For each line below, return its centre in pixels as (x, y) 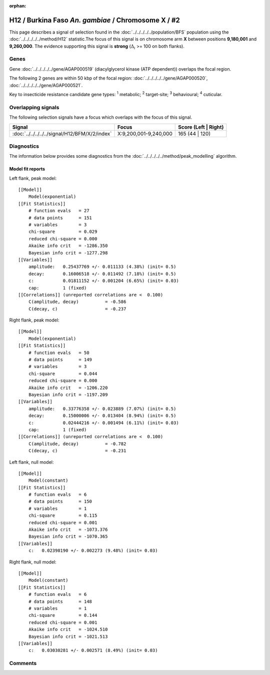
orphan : (18, 6)
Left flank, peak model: (33, 178)
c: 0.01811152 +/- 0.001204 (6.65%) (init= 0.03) (104, 281)
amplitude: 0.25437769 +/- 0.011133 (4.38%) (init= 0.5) (102, 267)
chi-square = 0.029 (63, 232)
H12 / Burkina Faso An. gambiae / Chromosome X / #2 (94, 20)
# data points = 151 (60, 218)
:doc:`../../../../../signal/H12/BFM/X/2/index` (62, 134)
